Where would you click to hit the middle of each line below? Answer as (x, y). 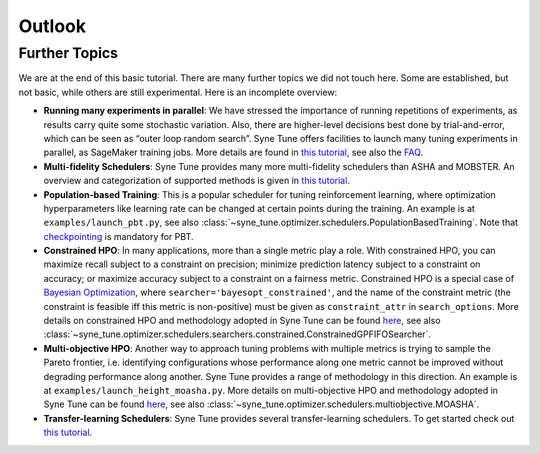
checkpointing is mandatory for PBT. (118, 236)
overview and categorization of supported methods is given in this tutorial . (196, 181)
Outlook (52, 26)
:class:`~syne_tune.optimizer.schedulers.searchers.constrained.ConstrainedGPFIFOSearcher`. (237, 334)
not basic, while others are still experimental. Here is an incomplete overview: (178, 92)
